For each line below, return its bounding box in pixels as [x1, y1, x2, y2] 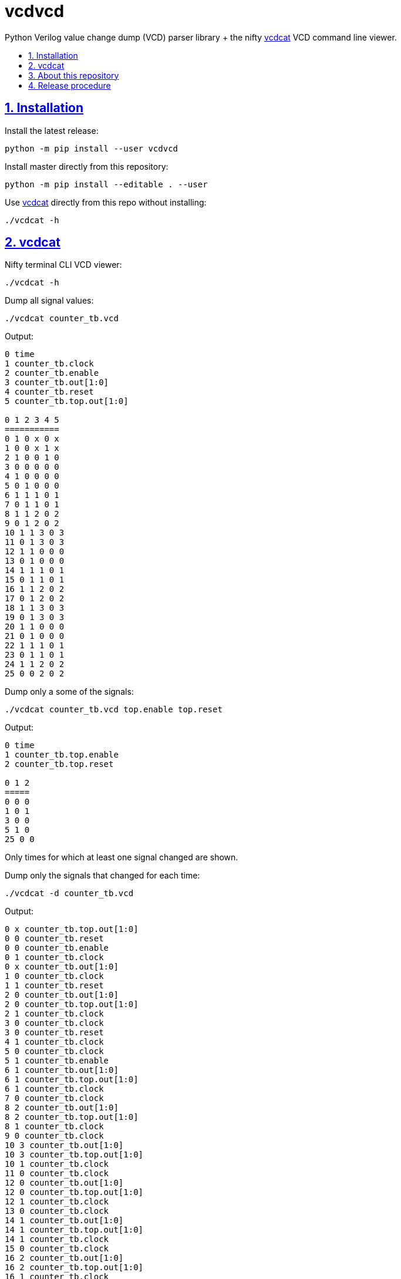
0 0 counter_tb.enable [5, 943, 109, 953]
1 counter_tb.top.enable [5, 750, 119, 760]
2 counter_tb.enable [5, 368, 99, 378]
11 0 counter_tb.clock [5, 1169, 109, 1179]
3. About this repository [28, 70, 119, 80]
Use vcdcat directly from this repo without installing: [5, 197, 207, 207]
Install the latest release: [5, 125, 99, 136]
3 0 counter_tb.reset [5, 1028, 104, 1038]
